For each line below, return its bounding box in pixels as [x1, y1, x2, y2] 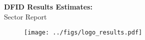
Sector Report [4, 11, 47, 21]
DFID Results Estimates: [4, 1, 92, 11]
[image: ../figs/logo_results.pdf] [24, 29, 142, 36]
